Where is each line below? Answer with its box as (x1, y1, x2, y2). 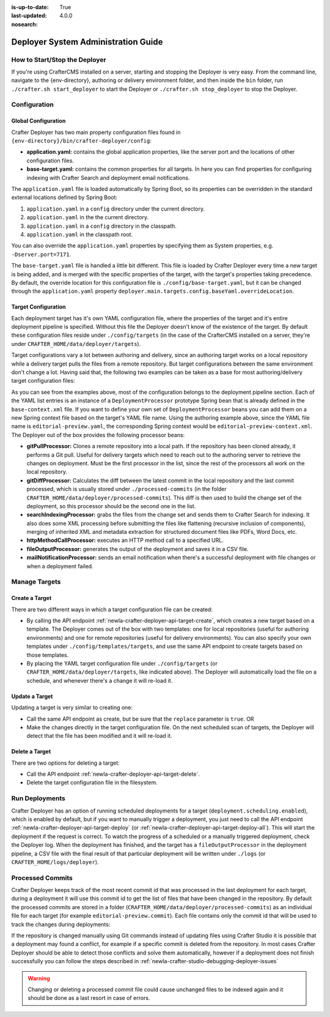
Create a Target (11, 595, 52, 602)
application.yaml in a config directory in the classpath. (26, 222, 177, 230)
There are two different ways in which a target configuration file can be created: (11, 606, 213, 613)
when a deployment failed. (26, 562, 94, 569)
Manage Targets (11, 577, 61, 586)
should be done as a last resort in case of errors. (28, 994, 150, 1002)
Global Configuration (11, 117, 66, 125)
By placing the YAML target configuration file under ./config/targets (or (26, 659, 218, 667)
